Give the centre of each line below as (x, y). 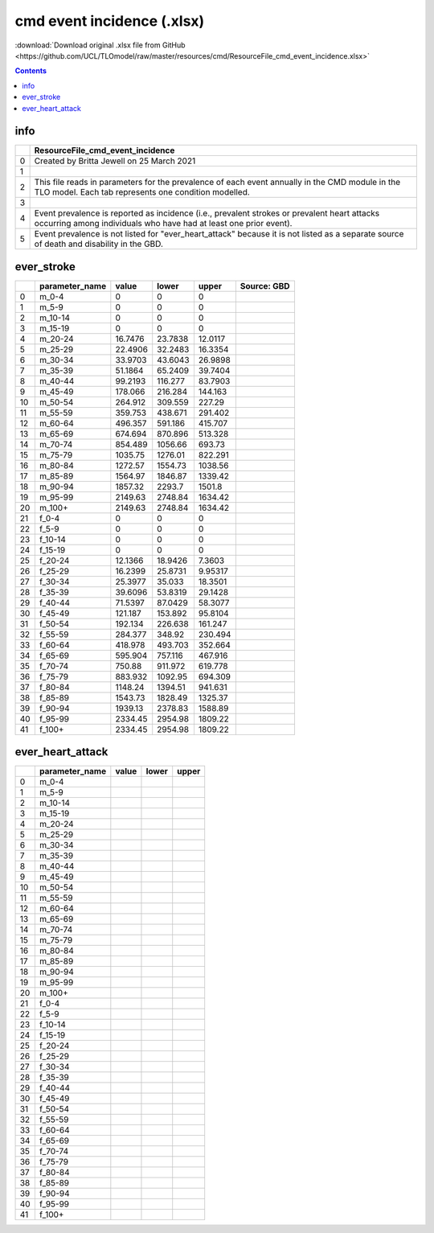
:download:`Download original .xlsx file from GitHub (100, 45)
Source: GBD (265, 286)
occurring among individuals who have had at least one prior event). (163, 224)
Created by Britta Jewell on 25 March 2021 (115, 161)
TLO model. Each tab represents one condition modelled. (142, 192)
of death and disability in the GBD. (99, 244)
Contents (31, 71)
